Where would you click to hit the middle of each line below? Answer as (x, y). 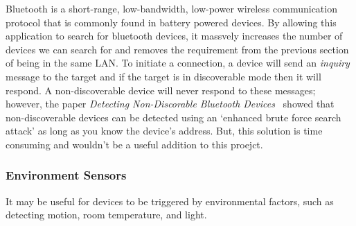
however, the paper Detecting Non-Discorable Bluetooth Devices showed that (170, 104)
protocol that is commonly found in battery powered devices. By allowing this (171, 22)
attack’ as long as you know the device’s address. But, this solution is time (164, 131)
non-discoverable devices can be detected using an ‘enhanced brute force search (173, 117)
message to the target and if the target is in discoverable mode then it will (163, 76)
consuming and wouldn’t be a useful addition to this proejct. (134, 144)
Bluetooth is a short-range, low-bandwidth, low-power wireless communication (171, 8)
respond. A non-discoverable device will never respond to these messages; (161, 90)
